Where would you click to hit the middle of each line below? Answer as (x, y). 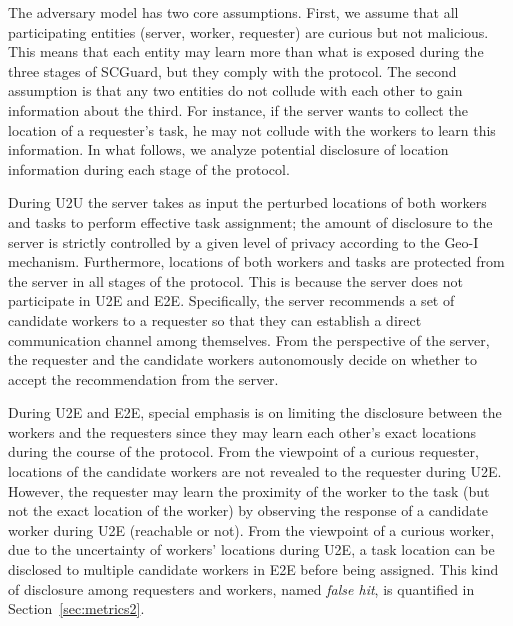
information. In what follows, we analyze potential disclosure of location (228, 149)
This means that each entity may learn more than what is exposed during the (246, 51)
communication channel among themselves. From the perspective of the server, (249, 339)
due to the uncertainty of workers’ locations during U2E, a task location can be (251, 549)
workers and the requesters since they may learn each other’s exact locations (242, 431)
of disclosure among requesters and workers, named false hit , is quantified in (241, 588)
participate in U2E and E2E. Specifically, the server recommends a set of (231, 300)
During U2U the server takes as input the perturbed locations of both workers (247, 202)
